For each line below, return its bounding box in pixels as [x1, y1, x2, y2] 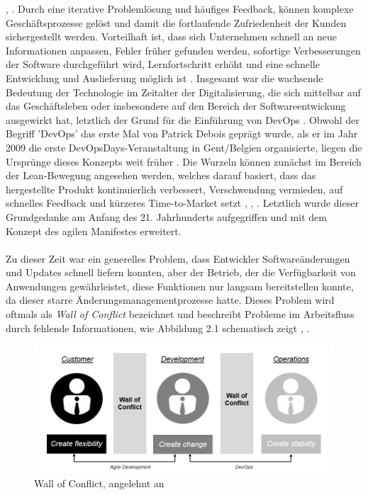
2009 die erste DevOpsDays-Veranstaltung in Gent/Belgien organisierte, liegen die [6, 140, 362, 154]
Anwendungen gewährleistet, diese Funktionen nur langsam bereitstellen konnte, [6, 278, 354, 293]
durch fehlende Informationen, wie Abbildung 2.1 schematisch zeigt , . [6, 320, 310, 335]
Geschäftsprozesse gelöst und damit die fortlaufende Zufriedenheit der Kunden [6, 15, 347, 30]
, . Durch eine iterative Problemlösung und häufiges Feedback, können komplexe [6, 1, 354, 16]
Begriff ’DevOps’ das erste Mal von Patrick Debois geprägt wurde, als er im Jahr [6, 126, 358, 141]
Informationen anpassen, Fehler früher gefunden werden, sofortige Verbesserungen [6, 42, 361, 57]
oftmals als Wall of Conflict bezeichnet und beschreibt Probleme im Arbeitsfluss [6, 307, 355, 322]
